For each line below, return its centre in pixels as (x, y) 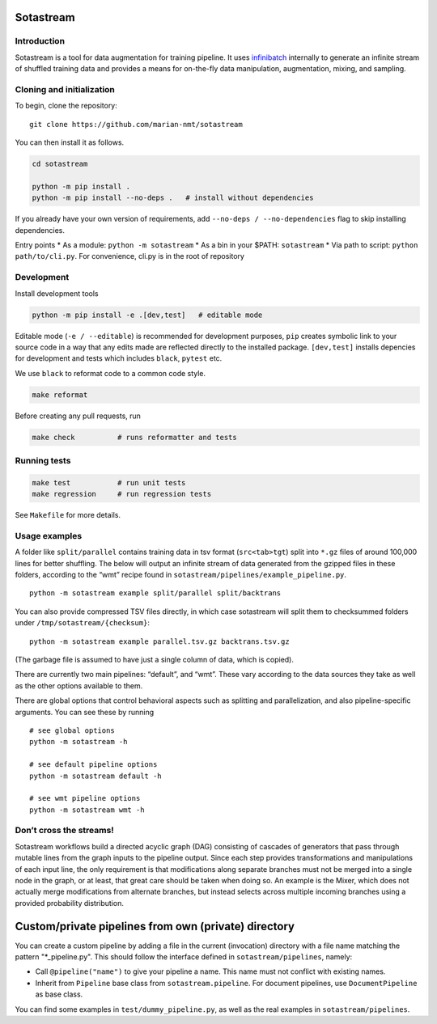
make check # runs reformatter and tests (135, 437)
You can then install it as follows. (70, 142)
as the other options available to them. (79, 685)
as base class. (59, 994)
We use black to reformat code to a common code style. (110, 373)
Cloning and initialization (65, 89)
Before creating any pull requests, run (78, 416)
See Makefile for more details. (68, 515)
